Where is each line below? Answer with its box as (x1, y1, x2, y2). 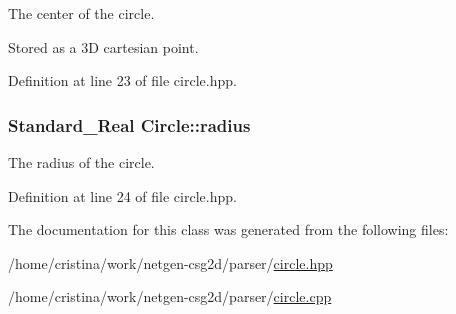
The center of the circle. (8, 3, 155, 23)
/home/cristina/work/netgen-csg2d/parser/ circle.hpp (8, 252, 333, 273)
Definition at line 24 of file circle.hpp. (8, 185, 237, 206)
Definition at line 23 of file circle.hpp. (8, 70, 237, 91)
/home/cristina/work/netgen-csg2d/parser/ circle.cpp (8, 286, 332, 307)
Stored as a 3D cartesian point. (8, 36, 199, 57)
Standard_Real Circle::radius (8, 112, 251, 137)
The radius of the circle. (8, 152, 155, 172)
